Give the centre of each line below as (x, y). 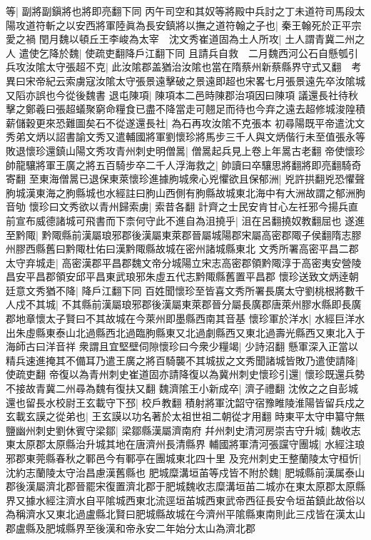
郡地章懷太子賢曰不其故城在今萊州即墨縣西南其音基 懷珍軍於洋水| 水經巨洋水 (185, 319)
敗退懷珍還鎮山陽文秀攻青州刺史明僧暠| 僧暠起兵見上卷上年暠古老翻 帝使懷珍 (185, 150)
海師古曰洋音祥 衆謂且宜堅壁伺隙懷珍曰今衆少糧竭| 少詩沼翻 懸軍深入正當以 (182, 346)
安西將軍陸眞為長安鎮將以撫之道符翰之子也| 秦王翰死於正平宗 (218, 25)
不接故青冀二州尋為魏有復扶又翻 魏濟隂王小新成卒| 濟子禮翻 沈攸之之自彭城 (182, 388)
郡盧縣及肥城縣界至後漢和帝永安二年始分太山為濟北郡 (131, 528)
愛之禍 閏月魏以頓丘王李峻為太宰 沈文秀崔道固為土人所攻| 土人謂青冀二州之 (185, 39)
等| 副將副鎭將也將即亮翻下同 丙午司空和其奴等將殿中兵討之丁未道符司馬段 (181, 11)
